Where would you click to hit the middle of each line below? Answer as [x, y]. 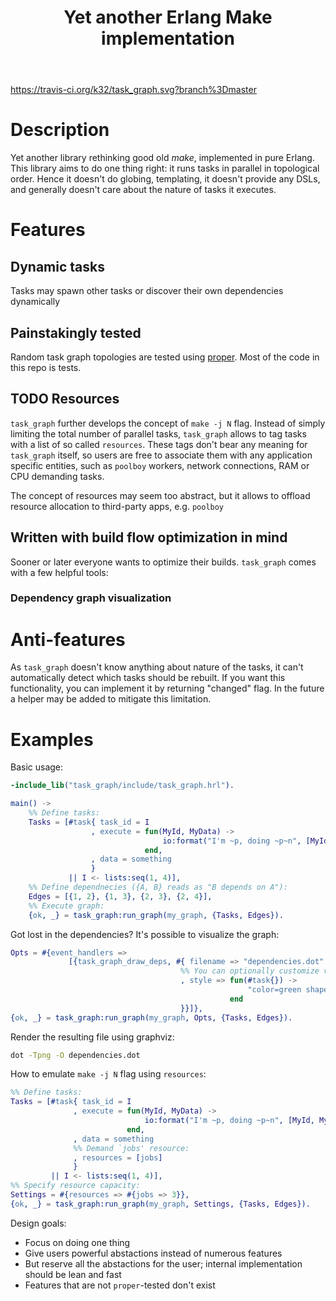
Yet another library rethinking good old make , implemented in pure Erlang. [162, 158]
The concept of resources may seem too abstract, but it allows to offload [160, 495]
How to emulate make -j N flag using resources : [108, 1074]
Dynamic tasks [57, 266]
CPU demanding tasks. [57, 476]
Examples [52, 739]
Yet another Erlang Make [168, 17]
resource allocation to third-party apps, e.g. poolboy [117, 506]
